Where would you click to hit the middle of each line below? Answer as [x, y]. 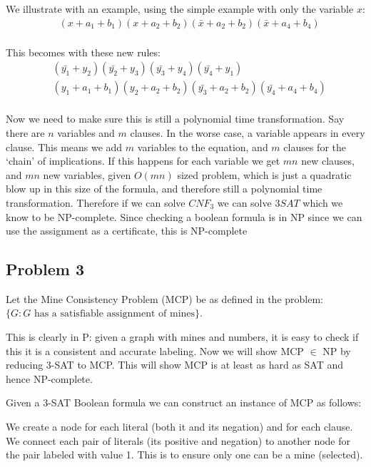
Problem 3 [45, 269]
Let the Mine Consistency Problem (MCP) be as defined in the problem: [165, 298]
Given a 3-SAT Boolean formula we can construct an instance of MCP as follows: [184, 402]
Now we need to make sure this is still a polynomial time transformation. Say [175, 119]
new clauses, [328, 161]
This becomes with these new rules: [83, 52]
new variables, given [87, 174]
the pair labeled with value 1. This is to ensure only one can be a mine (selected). [184, 455]
